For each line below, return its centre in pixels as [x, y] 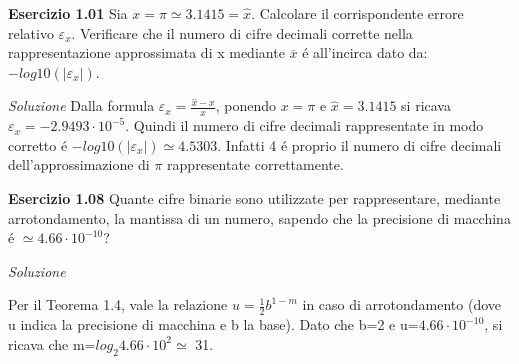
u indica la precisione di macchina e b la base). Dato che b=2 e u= [213, 324]
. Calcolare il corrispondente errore [357, 13]
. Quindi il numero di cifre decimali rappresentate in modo [304, 125]
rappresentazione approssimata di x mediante [146, 52]
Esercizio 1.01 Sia [68, 13]
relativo [31, 32]
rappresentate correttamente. [255, 164]
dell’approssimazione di [79, 164]
